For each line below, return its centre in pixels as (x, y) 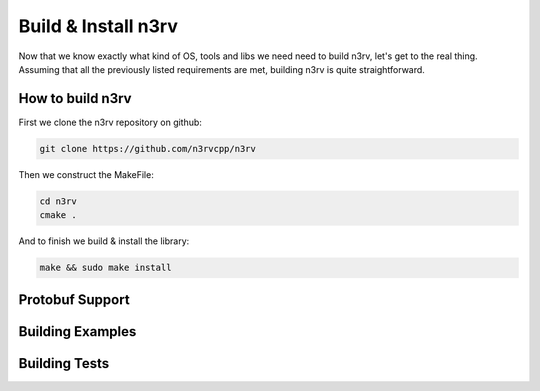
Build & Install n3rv (98, 26)
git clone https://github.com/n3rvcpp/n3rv (148, 148)
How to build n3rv (75, 98)
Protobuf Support (74, 299)
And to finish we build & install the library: (104, 241)
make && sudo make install (105, 268)
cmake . (58, 215)
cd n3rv (58, 201)
